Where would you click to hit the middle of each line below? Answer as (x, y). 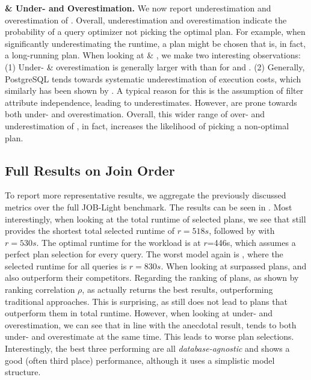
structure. (23, 372)
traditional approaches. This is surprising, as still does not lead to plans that (146, 301)
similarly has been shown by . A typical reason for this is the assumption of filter (154, 90)
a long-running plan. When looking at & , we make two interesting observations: (153, 55)
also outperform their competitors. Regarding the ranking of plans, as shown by (152, 277)
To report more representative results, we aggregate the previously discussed (146, 195)
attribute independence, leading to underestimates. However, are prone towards (151, 102)
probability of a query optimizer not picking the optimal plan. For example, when (155, 32)
